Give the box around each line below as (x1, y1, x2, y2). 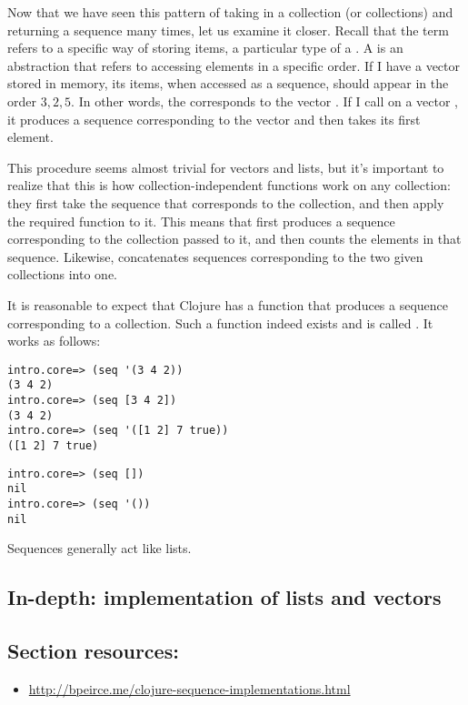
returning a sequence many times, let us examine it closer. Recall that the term (7, 20, 449, 39)
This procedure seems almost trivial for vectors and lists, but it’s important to (7, 157, 444, 176)
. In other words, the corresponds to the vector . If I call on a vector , (71, 91, 458, 110)
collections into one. (7, 265, 118, 284)
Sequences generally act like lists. (7, 539, 192, 558)
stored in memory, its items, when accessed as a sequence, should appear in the (7, 74, 449, 93)
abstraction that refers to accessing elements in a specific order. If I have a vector (7, 55, 461, 75)
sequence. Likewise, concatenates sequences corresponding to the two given (7, 247, 423, 266)
